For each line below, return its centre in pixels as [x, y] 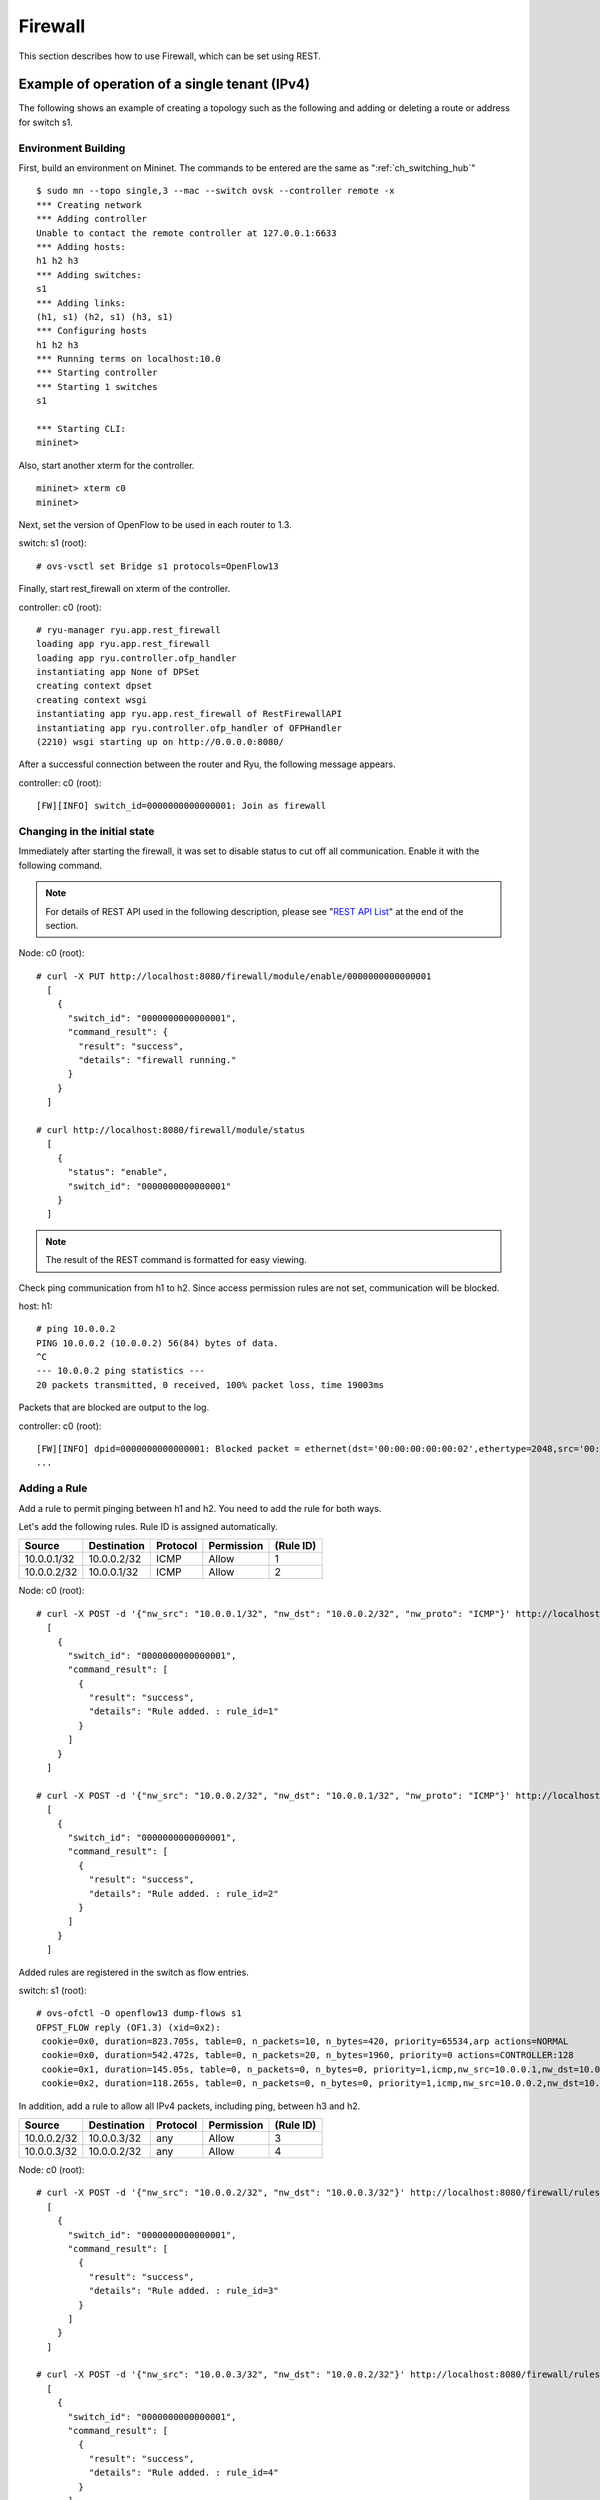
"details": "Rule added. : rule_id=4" [183, 2473]
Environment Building [72, 148]
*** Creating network [89, 204]
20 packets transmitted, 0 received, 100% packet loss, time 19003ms [210, 1384]
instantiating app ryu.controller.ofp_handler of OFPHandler [189, 728]
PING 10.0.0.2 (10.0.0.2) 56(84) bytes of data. [157, 1343]
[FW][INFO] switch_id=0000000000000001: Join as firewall [181, 806]
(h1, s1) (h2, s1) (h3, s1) [105, 316]
